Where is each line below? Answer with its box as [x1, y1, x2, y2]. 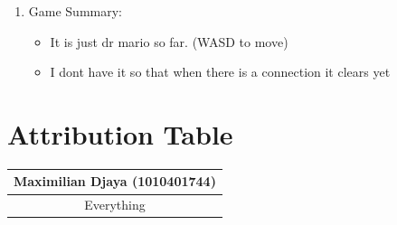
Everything [84, 195, 146, 214]
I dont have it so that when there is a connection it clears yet [50, 62, 391, 81]
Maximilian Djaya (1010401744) [14, 172, 216, 191]
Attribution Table [7, 115, 233, 152]
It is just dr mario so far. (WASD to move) [50, 32, 288, 51]
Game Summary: [28, 2, 122, 20]
